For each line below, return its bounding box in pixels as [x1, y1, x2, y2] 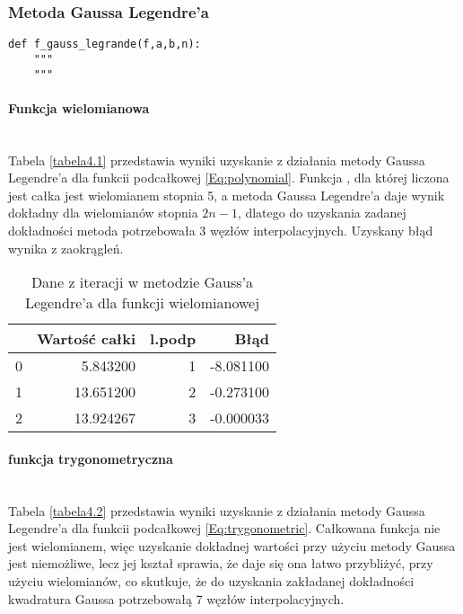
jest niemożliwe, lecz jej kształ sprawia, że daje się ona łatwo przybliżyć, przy [8, 554, 433, 573]
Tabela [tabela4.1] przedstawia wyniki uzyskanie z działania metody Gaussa [8, 150, 425, 169]
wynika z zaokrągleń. [8, 238, 124, 257]
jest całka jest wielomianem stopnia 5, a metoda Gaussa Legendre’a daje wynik [8, 185, 445, 204]
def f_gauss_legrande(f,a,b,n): [8, 38, 201, 51]
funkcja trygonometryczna [8, 449, 173, 467]
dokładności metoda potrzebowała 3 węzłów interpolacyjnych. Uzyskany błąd [8, 220, 433, 239]
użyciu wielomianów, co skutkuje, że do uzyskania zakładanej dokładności [8, 571, 415, 590]
